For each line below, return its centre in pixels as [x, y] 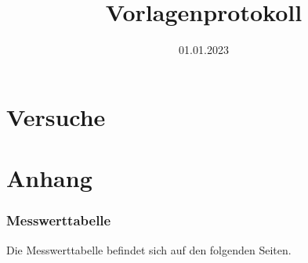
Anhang [49, 178]
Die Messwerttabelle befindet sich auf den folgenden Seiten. [149, 249]
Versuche [56, 116]
